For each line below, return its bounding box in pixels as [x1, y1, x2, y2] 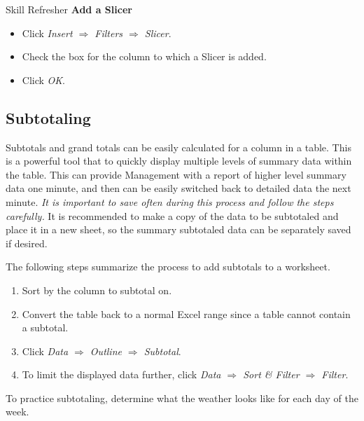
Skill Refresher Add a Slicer [6, 2, 132, 16]
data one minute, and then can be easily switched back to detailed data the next [6, 181, 351, 195]
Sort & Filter [243, 367, 300, 382]
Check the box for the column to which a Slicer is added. [22, 49, 267, 64]
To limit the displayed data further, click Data [22, 367, 221, 382]
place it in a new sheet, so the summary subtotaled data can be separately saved [6, 222, 351, 237]
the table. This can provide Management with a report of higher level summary [6, 167, 346, 181]
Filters [94, 25, 123, 40]
